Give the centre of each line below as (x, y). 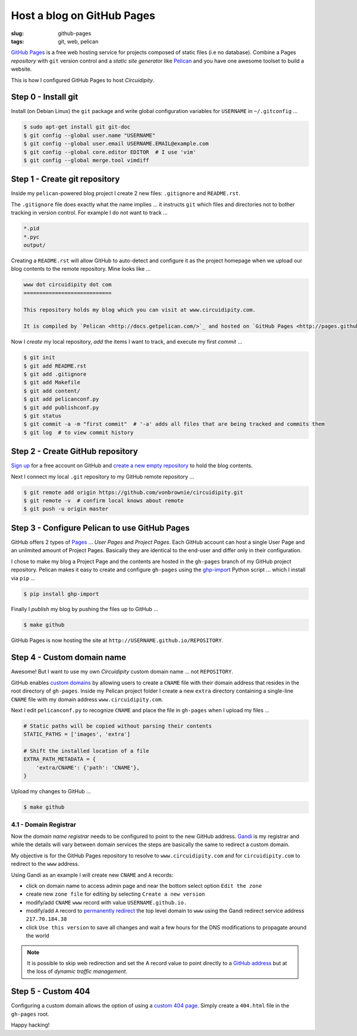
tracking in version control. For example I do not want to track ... (89, 213)
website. (21, 69)
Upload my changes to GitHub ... (51, 791)
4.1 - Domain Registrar (44, 824)
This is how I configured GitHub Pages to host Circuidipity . (83, 80)
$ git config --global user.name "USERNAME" (90, 135)
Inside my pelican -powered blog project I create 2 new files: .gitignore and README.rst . (126, 193)
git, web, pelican (78, 41)
